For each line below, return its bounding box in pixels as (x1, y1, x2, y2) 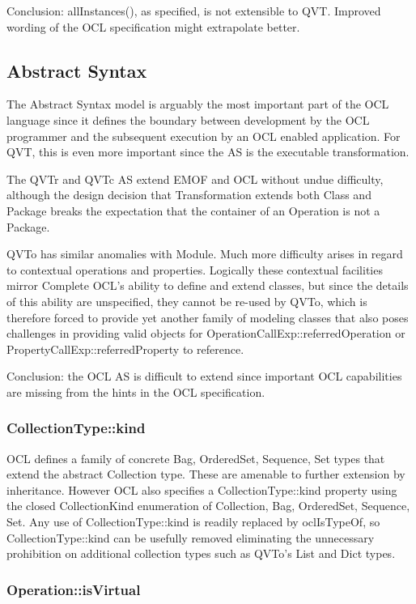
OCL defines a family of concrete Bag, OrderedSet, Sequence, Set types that (6, 449, 385, 466)
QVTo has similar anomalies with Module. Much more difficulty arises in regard (6, 245, 403, 262)
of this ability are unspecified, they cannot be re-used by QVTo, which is (6, 292, 367, 309)
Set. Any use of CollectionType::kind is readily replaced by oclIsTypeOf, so (6, 513, 380, 530)
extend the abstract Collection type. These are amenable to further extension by (6, 466, 405, 483)
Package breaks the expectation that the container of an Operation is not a (6, 202, 380, 219)
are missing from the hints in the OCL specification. (6, 383, 265, 400)
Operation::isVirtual (6, 579, 141, 599)
